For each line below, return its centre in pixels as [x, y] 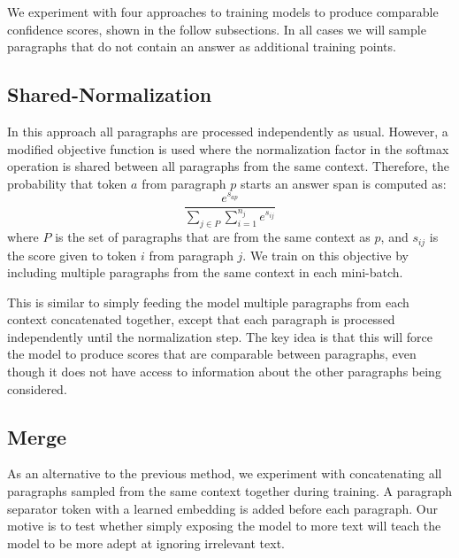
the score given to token [72, 255]
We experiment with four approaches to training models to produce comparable [223, 12]
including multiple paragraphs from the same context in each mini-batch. [205, 272]
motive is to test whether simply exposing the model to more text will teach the [224, 526]
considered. [37, 388]
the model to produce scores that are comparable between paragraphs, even [212, 354]
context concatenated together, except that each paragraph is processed [201, 319]
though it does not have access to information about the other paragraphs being [224, 372]
